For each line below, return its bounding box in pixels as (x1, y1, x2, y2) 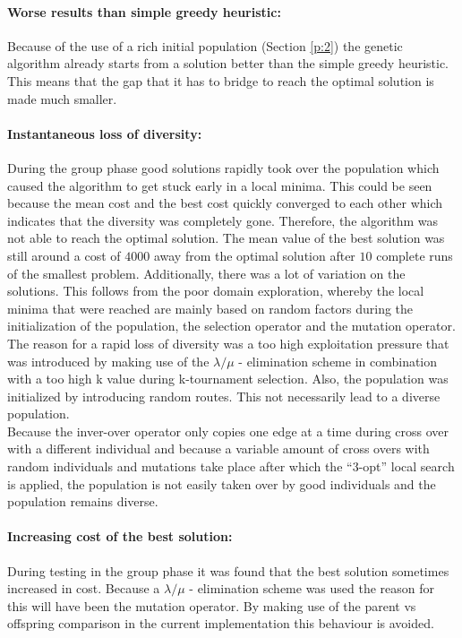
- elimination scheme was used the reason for (189, 579, 435, 598)
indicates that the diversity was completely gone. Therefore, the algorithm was (7, 211, 439, 229)
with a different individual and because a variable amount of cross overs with (7, 439, 430, 458)
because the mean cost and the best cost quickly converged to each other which (7, 194, 443, 212)
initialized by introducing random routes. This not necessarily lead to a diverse (7, 386, 441, 405)
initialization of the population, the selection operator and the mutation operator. (7, 316, 456, 335)
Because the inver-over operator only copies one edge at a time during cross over (7, 421, 449, 440)
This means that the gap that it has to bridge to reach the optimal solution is (7, 71, 434, 90)
